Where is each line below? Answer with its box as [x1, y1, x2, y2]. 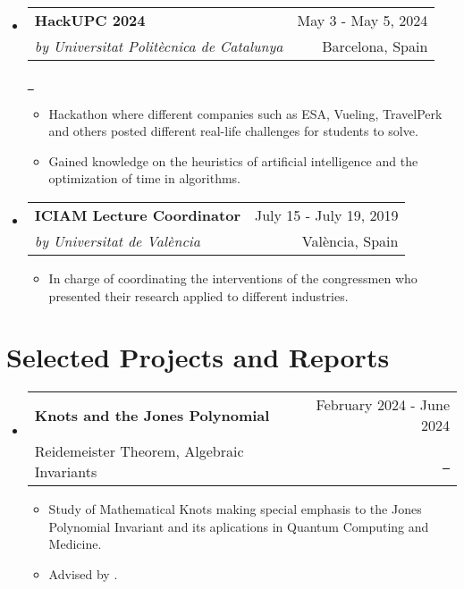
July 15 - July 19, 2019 [254, 204, 399, 225]
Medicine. [48, 534, 102, 553]
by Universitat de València [34, 230, 200, 251]
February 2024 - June [316, 394, 450, 416]
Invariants [34, 461, 97, 483]
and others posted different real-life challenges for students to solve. [48, 122, 418, 140]
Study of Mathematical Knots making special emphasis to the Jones [48, 500, 422, 518]
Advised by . [48, 565, 118, 584]
